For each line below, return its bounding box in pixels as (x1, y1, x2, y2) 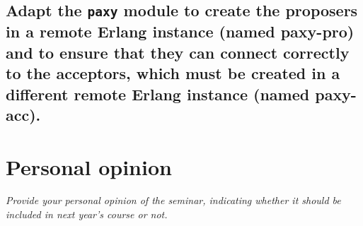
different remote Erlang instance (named (6, 83, 310, 105)
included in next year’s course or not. (6, 207, 168, 222)
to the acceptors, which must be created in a (6, 62, 340, 84)
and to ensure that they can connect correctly (6, 41, 350, 63)
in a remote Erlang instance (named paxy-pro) (6, 20, 355, 42)
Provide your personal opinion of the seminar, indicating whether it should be (6, 193, 341, 208)
